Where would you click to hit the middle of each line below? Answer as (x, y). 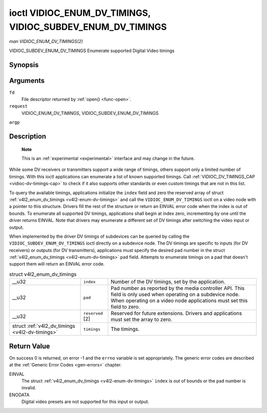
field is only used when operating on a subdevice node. (175, 295)
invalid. (29, 388)
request (19, 106)
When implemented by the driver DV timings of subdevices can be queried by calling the (99, 236)
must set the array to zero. (141, 319)
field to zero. (125, 307)
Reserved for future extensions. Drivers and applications (176, 313)
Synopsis (24, 65)
